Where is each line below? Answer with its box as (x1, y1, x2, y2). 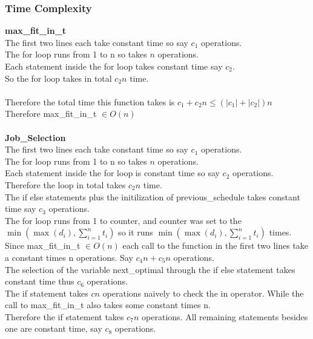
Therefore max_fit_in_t (5, 107, 97, 120)
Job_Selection (5, 131, 66, 143)
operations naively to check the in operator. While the (102, 286, 304, 299)
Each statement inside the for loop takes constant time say (5, 60, 223, 72)
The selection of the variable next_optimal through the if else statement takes (5, 263, 295, 275)
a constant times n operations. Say (5, 251, 133, 263)
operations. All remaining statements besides (142, 310, 308, 323)
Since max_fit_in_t (5, 239, 81, 252)
